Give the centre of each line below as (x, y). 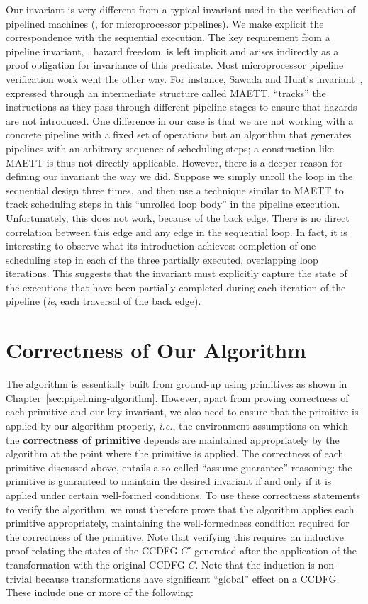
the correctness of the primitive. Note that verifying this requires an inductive (175, 536)
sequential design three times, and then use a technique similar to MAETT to (175, 190)
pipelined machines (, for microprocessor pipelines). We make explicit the (165, 23)
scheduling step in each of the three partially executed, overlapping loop (162, 259)
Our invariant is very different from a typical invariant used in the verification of (181, 9)
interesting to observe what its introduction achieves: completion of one (161, 246)
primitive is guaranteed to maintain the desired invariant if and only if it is (169, 481)
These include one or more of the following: (100, 592)
